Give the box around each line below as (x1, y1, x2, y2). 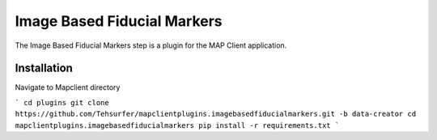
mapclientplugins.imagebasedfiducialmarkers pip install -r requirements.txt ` (15, 121, 340, 129)
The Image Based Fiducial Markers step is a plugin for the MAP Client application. (15, 40, 287, 50)
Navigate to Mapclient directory (15, 83, 121, 92)
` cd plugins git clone (15, 98, 109, 107)
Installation (15, 62, 73, 75)
